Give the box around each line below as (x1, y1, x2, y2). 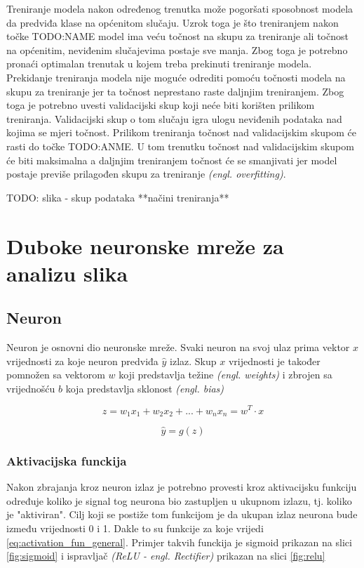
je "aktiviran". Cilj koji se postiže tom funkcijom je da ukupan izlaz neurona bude (6, 507, 358, 522)
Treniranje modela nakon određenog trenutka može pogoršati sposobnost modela (6, 1, 353, 15)
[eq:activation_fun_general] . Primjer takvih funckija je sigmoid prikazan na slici (6, 534, 352, 549)
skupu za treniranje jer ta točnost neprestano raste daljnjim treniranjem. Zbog (6, 84, 344, 98)
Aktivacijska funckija (6, 451, 127, 469)
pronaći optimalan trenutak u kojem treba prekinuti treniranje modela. (6, 56, 312, 71)
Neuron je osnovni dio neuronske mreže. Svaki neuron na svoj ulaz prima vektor (6, 340, 350, 355)
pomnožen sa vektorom (6, 367, 105, 382)
